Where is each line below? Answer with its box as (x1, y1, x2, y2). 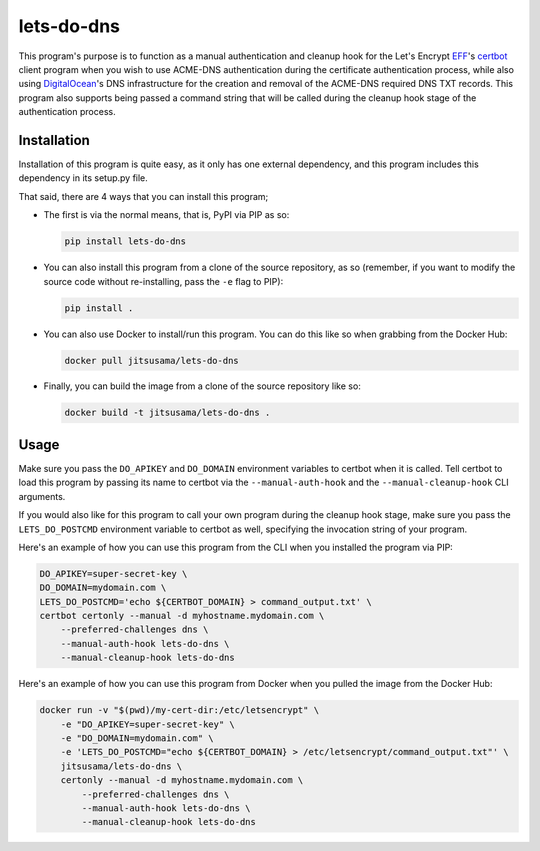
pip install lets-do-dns (64, 236, 187, 247)
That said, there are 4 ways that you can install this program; (18, 190, 269, 202)
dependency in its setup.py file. (18, 172, 149, 184)
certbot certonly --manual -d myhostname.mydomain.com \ (39, 610, 325, 622)
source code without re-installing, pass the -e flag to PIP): (43, 275, 284, 287)
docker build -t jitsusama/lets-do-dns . (64, 407, 271, 419)
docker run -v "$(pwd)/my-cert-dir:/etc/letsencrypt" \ (39, 705, 320, 716)
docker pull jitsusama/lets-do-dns (64, 355, 239, 366)
